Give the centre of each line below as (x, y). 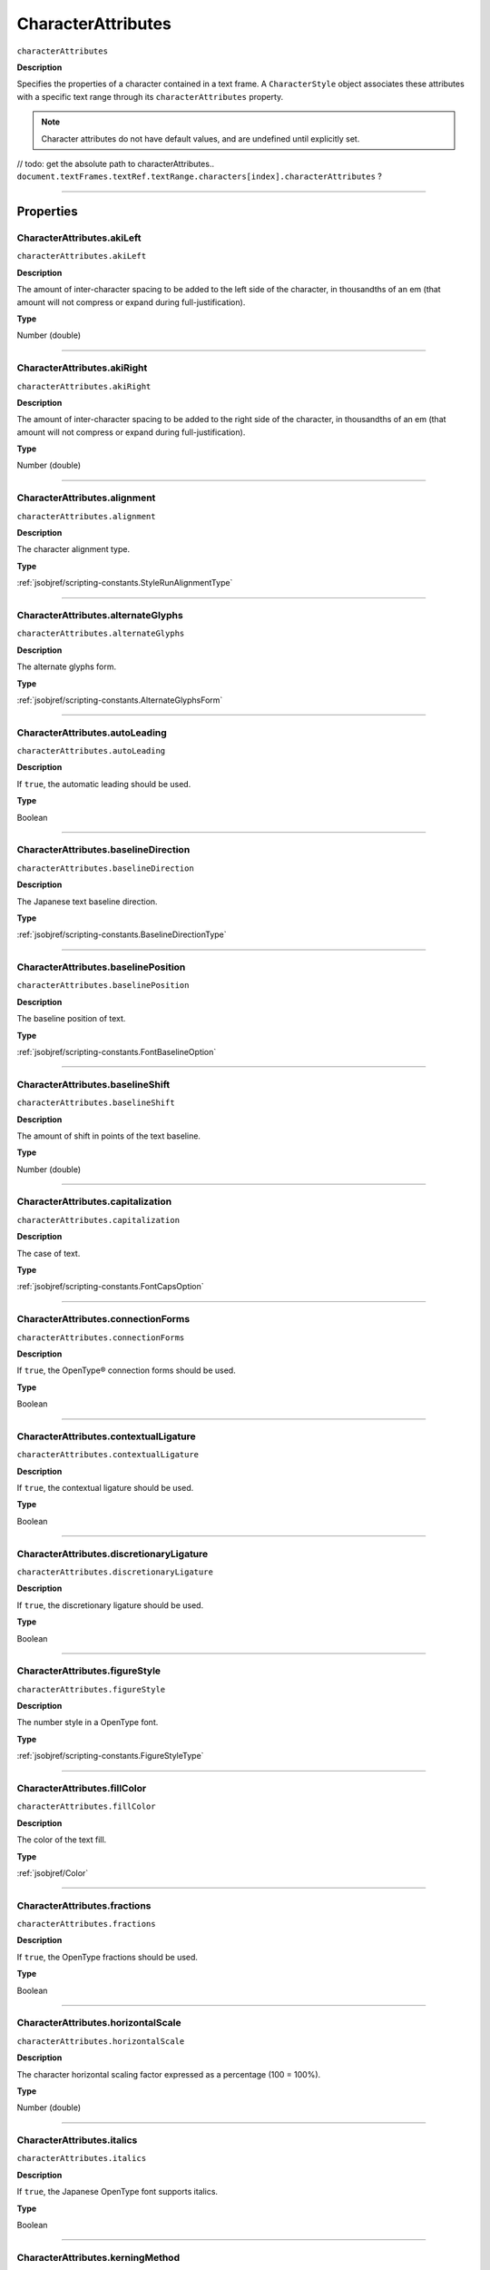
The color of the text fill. (62, 1840)
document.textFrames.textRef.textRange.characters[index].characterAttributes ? (200, 176)
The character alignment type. (73, 549)
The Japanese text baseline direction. (87, 901)
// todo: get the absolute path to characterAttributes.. (116, 163)
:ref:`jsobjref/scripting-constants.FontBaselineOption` (117, 1052)
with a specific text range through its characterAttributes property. (150, 96)
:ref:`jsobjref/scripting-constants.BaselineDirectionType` (122, 934)
